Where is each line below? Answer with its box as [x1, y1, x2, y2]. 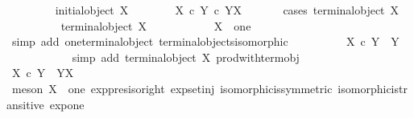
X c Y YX [11, 64, 74, 81]
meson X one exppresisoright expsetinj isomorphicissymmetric [11, 79, 333, 96]
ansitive [6, 96, 44, 112]
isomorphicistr [337, 79, 408, 96]
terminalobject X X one [60, 17, 251, 34]
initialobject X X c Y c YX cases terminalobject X [55, 2, 400, 18]
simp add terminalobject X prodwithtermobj [72, 48, 300, 65]
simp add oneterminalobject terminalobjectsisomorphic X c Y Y [11, 33, 400, 50]
